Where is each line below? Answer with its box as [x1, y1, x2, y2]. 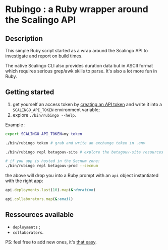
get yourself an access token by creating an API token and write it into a [12, 101, 162, 107]
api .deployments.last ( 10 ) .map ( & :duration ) [5, 188, 96, 193]
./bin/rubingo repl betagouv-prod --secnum [5, 163, 98, 169]
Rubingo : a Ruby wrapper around [5, 4, 149, 15]
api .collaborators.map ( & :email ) [5, 197, 73, 202]
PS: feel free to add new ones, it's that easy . [5, 239, 97, 245]
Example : [5, 122, 26, 128]
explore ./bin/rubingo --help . [12, 112, 77, 118]
